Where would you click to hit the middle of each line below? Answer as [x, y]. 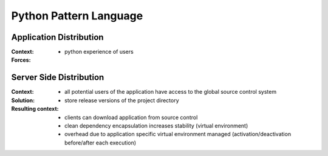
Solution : [23, 100]
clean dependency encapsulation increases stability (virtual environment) [156, 125]
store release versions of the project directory [122, 100]
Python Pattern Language [77, 16]
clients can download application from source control [131, 117]
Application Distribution [57, 37]
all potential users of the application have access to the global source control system [170, 92]
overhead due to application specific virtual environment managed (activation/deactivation [178, 134]
